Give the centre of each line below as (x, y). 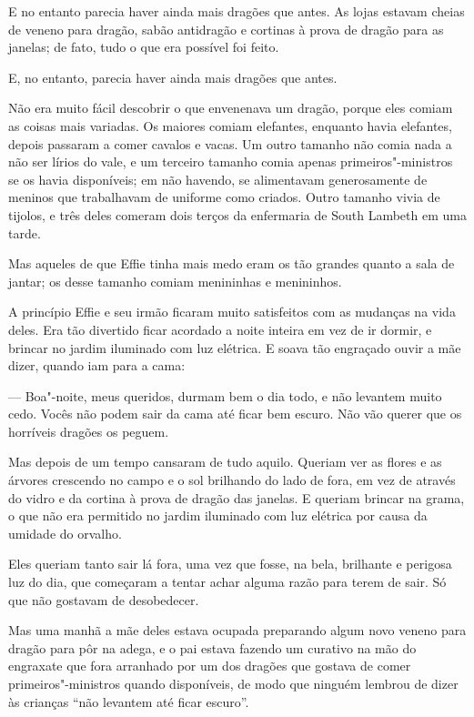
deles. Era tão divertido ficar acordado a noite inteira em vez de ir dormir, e (220, 329)
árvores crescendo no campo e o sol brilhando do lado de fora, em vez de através (232, 480)
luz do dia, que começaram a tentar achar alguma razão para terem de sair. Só (227, 582)
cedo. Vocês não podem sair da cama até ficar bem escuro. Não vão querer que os (235, 414)
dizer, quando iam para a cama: (97, 365)
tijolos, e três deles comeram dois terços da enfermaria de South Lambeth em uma (237, 214)
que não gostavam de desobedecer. (104, 599)
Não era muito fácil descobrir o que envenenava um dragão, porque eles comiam (231, 108)
